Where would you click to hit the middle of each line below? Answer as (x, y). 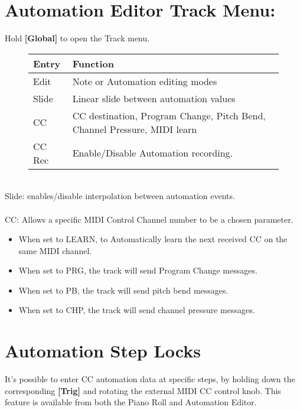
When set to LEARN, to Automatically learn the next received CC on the (153, 239)
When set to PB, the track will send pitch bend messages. (123, 290)
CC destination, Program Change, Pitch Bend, (169, 115)
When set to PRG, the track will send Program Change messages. (138, 270)
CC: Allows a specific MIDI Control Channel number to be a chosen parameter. (149, 219)
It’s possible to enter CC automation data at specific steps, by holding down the (150, 379)
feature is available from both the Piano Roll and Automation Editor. (131, 402)
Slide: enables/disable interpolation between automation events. (120, 196)
